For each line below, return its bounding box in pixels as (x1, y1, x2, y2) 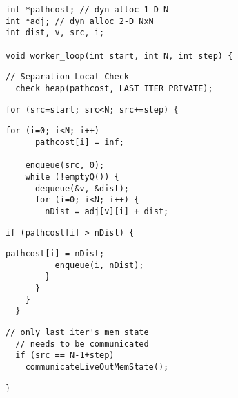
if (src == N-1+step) (15, 350, 115, 361)
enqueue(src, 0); (25, 160, 105, 171)
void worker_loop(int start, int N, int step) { (6, 50, 233, 61)
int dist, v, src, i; (6, 28, 105, 38)
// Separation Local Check (6, 72, 129, 82)
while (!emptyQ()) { (25, 171, 119, 182)
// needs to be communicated (15, 339, 149, 349)
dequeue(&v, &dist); (34, 183, 129, 193)
